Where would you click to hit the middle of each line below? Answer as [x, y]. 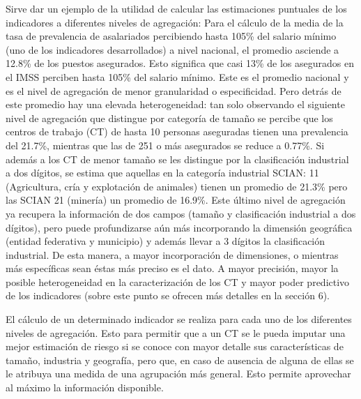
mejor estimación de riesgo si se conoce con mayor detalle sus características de [175, 346]
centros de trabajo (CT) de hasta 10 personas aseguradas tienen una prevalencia [177, 131]
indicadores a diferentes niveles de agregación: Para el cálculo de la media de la [175, 22]
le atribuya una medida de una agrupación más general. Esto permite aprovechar [178, 374]
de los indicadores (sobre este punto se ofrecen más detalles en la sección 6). [168, 295]
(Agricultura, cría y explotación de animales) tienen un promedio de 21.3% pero [177, 186]
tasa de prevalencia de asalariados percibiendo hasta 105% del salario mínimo [171, 36]
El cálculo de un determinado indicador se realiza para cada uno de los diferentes [179, 319]
